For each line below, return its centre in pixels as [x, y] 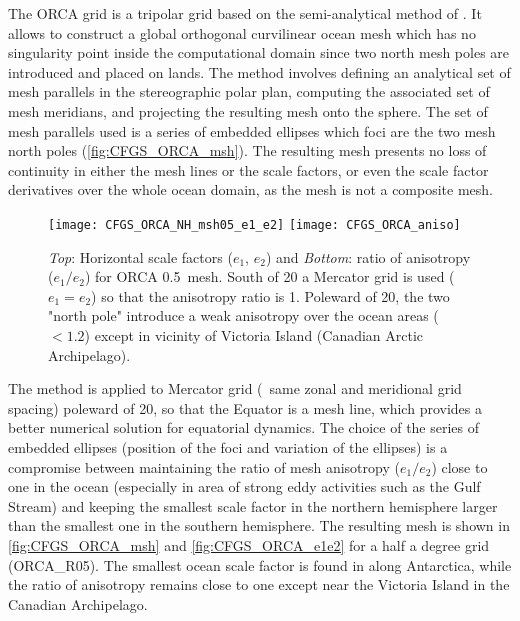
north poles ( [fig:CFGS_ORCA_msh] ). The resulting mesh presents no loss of [247, 150]
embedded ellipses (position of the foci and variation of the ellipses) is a [228, 446]
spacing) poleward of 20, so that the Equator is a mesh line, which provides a [245, 407]
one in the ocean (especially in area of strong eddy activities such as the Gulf [244, 486]
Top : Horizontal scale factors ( [140, 256]
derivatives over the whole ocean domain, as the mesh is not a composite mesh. [251, 189]
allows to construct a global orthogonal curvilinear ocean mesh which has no [242, 32]
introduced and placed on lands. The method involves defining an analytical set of [259, 71]
